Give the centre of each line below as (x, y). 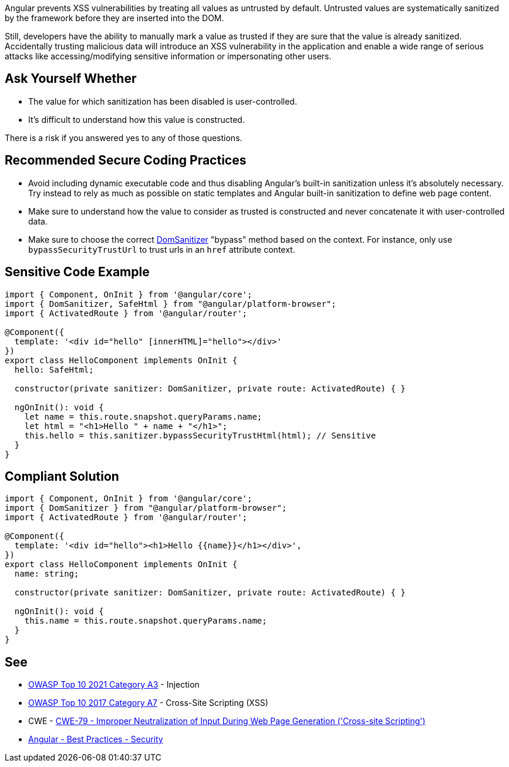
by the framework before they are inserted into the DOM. (114, 18)
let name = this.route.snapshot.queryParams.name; (143, 416)
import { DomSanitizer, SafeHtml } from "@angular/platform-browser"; (171, 304)
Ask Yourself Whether (71, 79)
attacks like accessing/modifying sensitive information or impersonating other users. (168, 56)
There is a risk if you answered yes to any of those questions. (124, 138)
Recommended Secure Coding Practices (126, 160)
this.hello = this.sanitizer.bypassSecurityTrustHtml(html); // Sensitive (200, 435)
